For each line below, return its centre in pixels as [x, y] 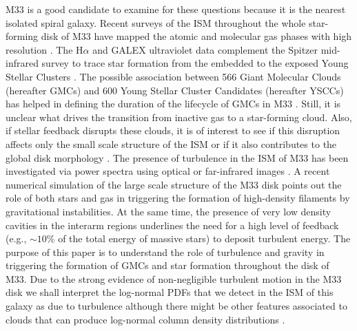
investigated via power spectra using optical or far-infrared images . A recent [168, 171]
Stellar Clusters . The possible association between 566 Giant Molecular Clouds [173, 76]
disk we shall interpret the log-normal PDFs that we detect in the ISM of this [170, 292]
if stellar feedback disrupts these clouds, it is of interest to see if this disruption [173, 130]
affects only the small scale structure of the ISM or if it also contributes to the [171, 143]
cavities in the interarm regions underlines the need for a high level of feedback [172, 225]
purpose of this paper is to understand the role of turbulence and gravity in [165, 252]
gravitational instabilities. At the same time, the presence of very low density [169, 211]
